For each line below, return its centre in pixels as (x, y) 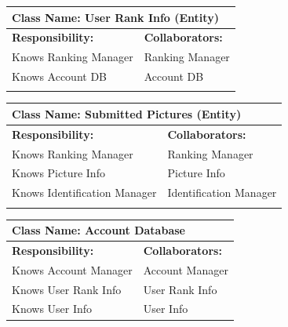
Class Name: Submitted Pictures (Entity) (127, 113)
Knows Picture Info (58, 173)
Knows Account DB (60, 76)
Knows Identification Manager (84, 193)
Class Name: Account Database (98, 230)
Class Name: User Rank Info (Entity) (115, 17)
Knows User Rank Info (67, 289)
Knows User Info (52, 309)
